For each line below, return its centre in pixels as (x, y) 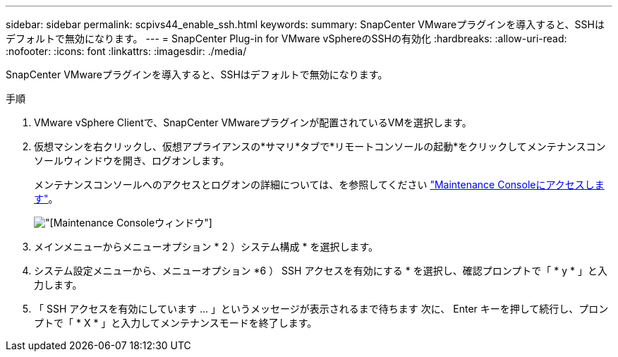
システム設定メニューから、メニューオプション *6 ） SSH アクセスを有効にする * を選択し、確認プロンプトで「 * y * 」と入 (321, 271)
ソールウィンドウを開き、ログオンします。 (132, 161)
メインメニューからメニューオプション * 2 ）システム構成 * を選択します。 (206, 247)
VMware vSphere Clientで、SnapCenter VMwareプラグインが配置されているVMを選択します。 (253, 122)
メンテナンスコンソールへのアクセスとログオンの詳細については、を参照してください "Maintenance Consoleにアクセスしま (319, 184)
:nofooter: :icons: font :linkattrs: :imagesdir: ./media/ (126, 51)
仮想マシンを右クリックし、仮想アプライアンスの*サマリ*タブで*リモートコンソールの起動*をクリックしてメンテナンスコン (320, 146)
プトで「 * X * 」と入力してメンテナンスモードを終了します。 (176, 323)
